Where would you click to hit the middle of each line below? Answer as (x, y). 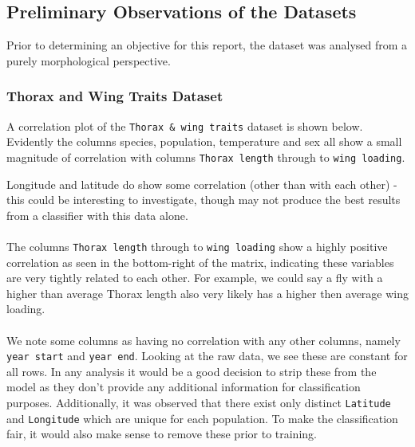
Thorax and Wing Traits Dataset (115, 96)
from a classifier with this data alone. (97, 215)
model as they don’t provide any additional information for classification (184, 387)
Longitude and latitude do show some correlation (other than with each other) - (202, 184)
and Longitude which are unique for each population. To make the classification (202, 418)
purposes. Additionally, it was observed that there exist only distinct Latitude (199, 402)
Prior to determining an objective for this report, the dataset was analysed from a (207, 45)
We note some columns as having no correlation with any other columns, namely (204, 340)
